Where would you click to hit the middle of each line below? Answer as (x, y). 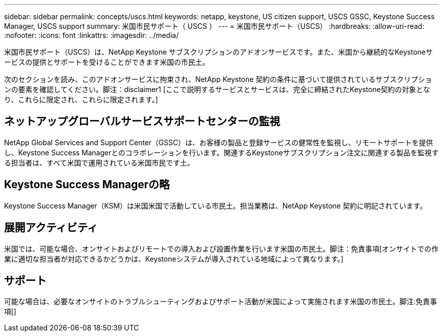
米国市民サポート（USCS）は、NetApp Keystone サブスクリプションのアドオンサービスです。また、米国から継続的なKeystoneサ (218, 52)
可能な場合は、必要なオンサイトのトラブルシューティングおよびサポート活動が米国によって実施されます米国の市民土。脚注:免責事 (221, 302)
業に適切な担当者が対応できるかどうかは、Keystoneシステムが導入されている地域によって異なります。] (174, 259)
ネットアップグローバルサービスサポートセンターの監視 (142, 121)
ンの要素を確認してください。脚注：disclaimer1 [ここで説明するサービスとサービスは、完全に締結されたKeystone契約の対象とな (217, 89)
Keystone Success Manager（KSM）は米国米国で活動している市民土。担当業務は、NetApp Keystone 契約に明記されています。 (215, 205)
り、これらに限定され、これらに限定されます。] (81, 99)
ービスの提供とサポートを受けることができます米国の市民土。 (107, 62)
